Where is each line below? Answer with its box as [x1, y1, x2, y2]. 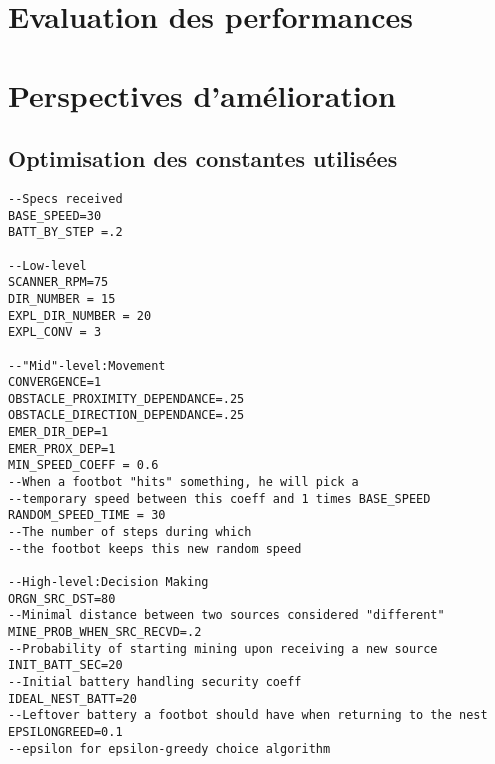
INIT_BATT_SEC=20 [8, 658, 123, 673]
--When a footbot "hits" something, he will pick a [8, 475, 359, 490]
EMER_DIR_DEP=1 [8, 425, 109, 440]
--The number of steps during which [8, 525, 252, 540]
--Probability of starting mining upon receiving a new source [8, 641, 438, 656]
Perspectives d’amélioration [8, 74, 396, 115]
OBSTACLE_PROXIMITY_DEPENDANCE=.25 [8, 391, 245, 406]
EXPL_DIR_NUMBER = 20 [8, 308, 152, 323]
